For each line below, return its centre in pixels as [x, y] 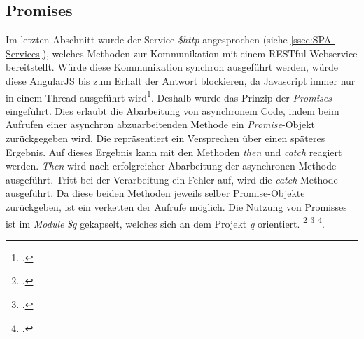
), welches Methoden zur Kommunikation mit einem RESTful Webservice [200, 53]
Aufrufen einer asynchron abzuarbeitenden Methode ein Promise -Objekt [161, 124]
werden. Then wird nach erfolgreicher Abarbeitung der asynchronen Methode [171, 166]
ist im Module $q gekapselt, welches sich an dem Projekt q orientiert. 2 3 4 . [165, 222]
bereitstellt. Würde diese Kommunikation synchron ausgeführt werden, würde [172, 67]
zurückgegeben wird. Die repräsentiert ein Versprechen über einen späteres [166, 138]
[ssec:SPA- [313, 40]
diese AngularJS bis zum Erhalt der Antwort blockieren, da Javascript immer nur [181, 80]
